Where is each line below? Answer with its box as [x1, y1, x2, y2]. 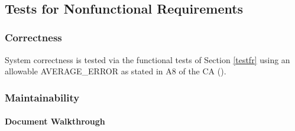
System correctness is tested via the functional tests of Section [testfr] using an [5, 53, 290, 65]
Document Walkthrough [5, 115, 105, 127]
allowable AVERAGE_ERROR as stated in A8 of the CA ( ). [5, 65, 226, 77]
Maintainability [5, 90, 80, 104]
